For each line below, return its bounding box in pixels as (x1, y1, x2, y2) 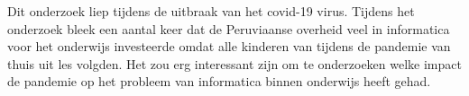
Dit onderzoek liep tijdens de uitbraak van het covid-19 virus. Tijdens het (7, 2, 415, 20)
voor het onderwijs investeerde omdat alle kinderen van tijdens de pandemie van (7, 37, 451, 56)
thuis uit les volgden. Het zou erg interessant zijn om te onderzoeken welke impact (7, 54, 462, 73)
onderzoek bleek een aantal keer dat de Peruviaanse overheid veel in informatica (7, 19, 450, 38)
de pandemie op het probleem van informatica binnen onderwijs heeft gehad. (7, 72, 431, 91)
